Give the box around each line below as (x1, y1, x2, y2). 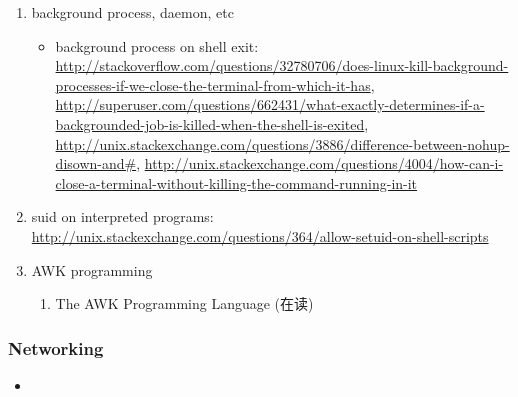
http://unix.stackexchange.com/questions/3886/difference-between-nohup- (55, 133, 510, 154)
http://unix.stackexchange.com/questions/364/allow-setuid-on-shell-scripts (31, 225, 489, 246)
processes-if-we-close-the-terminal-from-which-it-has (55, 74, 371, 95)
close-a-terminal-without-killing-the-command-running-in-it (55, 172, 418, 193)
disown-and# (55, 153, 137, 174)
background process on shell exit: (55, 35, 259, 56)
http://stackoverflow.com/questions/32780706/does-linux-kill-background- (55, 55, 509, 76)
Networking (8, 335, 104, 360)
